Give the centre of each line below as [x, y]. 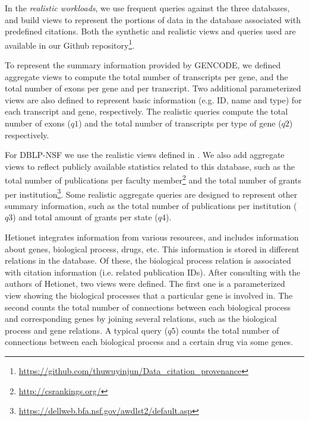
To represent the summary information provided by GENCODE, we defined [143, 65]
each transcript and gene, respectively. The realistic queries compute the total [146, 111]
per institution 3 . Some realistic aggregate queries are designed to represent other [151, 193]
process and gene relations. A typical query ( [86, 330]
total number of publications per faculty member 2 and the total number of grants [153, 179]
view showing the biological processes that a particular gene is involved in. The [149, 295]
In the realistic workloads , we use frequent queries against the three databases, [147, 8]
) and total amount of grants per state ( [85, 217]
